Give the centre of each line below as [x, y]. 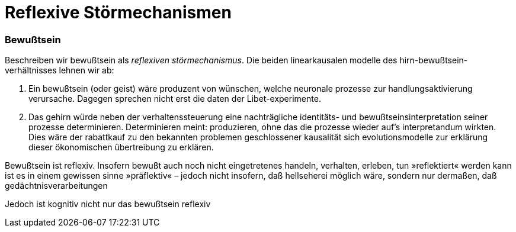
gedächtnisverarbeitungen [56, 186]
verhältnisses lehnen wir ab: [60, 70]
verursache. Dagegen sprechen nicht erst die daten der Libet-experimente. [175, 99]
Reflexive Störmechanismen [118, 12]
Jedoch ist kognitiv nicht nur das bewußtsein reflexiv [108, 204]
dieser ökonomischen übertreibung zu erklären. [121, 147]
